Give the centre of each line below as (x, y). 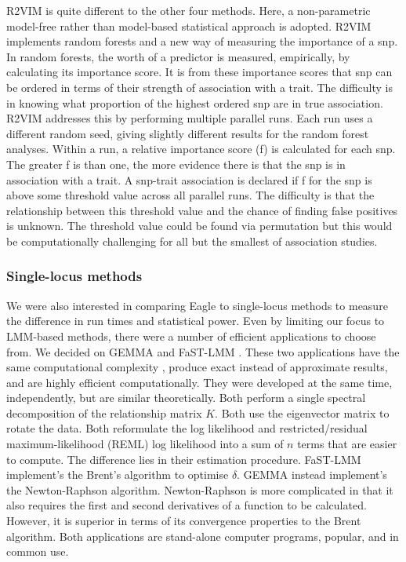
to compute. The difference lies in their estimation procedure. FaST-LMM (184, 459)
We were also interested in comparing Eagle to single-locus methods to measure (197, 305)
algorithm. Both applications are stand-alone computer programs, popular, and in (203, 536)
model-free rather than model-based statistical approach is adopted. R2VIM (189, 26)
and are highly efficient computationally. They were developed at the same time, (199, 382)
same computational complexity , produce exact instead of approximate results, (197, 367)
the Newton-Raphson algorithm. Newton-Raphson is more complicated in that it (200, 489)
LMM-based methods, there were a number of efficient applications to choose (191, 336)
